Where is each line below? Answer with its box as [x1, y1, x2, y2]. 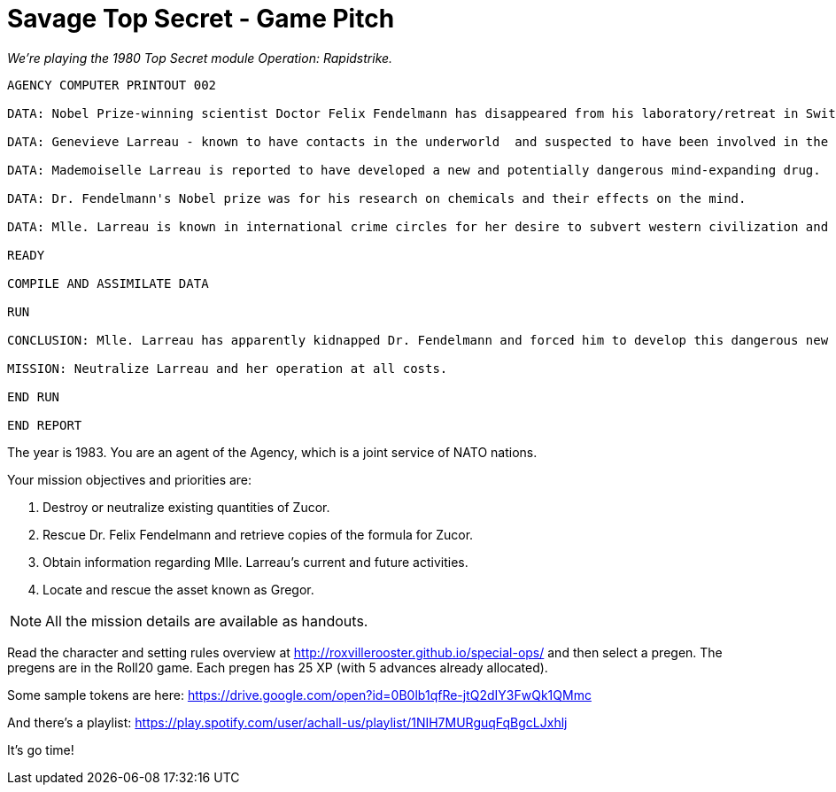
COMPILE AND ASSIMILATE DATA [7, 276, 209, 291]
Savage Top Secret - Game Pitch [7, 4, 395, 34]
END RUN [7, 389, 60, 404]
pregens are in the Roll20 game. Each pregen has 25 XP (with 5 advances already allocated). [7, 659, 548, 675]
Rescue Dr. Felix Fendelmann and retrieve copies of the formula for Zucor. [43, 526, 474, 542]
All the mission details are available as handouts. [45, 611, 368, 630]
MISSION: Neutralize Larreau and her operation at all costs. [7, 361, 448, 376]
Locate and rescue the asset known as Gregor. [43, 581, 314, 597]
